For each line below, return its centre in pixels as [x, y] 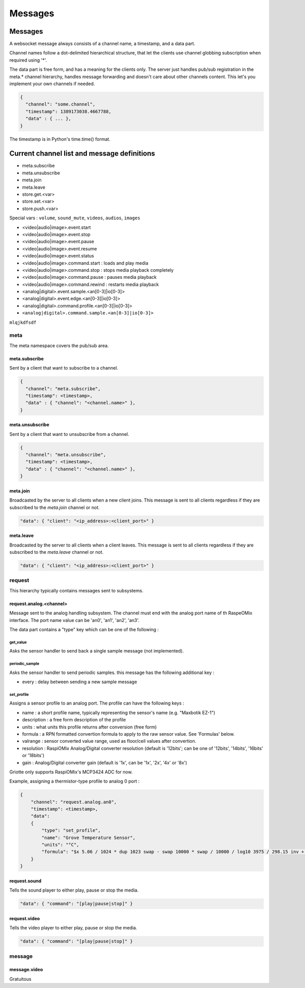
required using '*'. [28, 60]
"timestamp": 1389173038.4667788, [69, 111]
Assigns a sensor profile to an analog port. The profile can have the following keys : [97, 703]
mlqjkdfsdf [23, 322]
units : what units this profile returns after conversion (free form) [89, 727]
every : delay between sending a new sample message [80, 682]
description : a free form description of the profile [74, 720]
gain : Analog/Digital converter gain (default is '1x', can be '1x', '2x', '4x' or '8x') [105, 763]
